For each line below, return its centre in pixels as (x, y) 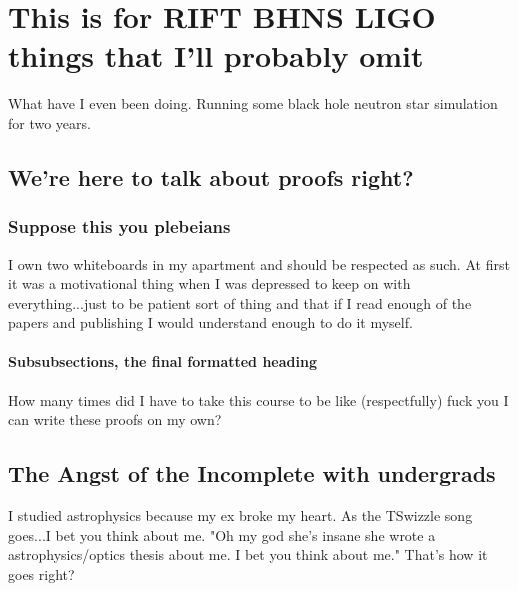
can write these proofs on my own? (115, 419)
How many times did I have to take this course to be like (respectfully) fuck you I (258, 399)
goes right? (41, 573)
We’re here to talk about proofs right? (211, 176)
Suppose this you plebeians (119, 226)
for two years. (49, 122)
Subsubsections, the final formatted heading (162, 361)
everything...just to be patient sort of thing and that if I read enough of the (240, 302)
